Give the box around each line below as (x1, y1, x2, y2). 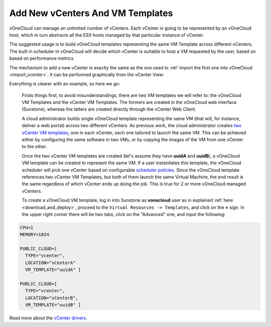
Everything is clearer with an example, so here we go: (9, 81, 120, 87)
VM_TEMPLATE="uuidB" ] (25, 302, 81, 308)
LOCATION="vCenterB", (25, 295, 79, 301)
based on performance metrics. (9, 55, 75, 61)
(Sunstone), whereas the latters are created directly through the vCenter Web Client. (22, 106, 197, 113)
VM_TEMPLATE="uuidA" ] (25, 267, 81, 273)
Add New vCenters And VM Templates (9, 8, 173, 19)
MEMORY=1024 (20, 232, 50, 238)
